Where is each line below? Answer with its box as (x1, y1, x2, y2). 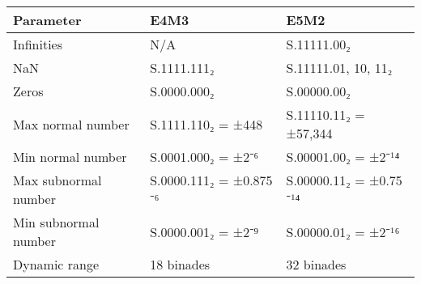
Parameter (13, 11, 82, 29)
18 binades (150, 255, 210, 273)
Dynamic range (13, 255, 100, 273)
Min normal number (13, 147, 127, 166)
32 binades (286, 255, 347, 273)
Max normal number (13, 114, 130, 134)
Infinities (13, 35, 62, 53)
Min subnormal (13, 213, 100, 231)
